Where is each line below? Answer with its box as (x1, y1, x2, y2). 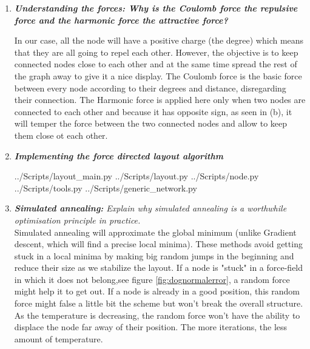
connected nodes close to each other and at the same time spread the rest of (14, 58, 297, 70)
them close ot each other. (14, 128, 108, 141)
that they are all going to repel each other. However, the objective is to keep (14, 45, 298, 58)
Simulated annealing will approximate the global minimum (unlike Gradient (14, 225, 297, 238)
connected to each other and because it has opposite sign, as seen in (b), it (14, 105, 292, 118)
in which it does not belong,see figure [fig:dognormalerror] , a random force (14, 273, 290, 285)
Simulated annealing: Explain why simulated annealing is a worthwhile (14, 202, 287, 214)
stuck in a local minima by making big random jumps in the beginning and (14, 249, 294, 262)
